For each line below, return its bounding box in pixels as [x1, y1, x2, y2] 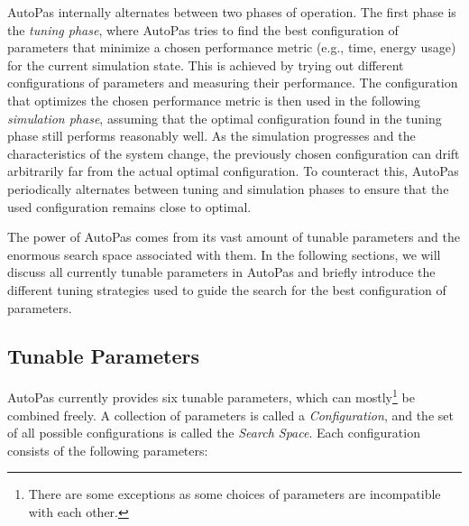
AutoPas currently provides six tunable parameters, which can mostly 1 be [7, 385, 415, 406]
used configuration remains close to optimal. [7, 197, 252, 216]
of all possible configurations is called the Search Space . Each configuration [7, 423, 420, 442]
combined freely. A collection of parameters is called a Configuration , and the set [7, 405, 454, 424]
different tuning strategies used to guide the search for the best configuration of [7, 280, 446, 299]
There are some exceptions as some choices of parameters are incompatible [28, 484, 441, 503]
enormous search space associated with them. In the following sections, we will [7, 245, 441, 263]
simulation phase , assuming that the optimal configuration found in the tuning [7, 108, 442, 127]
